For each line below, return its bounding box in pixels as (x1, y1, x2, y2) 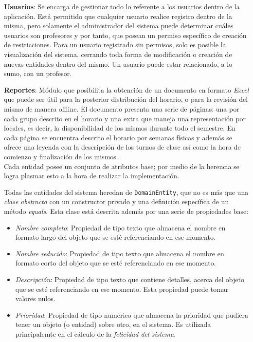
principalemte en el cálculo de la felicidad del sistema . (15, 328, 176, 339)
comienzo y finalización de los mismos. (4, 151, 118, 161)
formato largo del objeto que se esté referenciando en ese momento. (15, 232, 216, 242)
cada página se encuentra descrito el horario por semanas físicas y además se (4, 132, 232, 142)
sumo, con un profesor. (4, 68, 72, 78)
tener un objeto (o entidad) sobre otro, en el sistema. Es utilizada (15, 319, 211, 329)
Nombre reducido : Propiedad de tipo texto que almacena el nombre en (15, 248, 224, 258)
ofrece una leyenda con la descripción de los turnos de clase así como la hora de (4, 142, 241, 152)
